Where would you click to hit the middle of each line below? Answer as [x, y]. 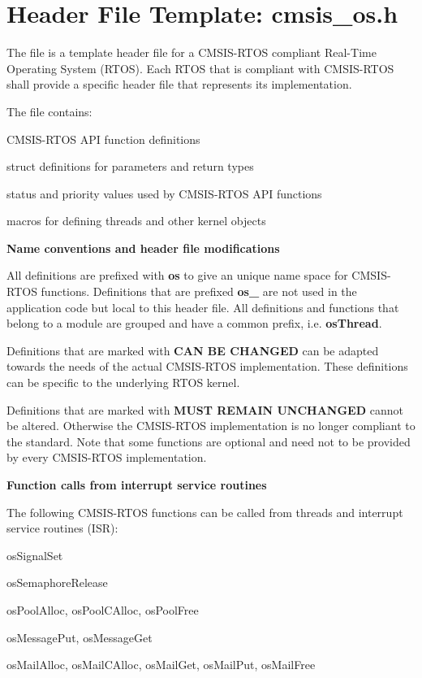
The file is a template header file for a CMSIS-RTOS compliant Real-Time [192, 52]
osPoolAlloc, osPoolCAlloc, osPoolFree [103, 609]
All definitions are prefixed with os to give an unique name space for [177, 275]
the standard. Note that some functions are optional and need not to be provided [209, 441]
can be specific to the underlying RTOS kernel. [123, 382]
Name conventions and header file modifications [143, 248]
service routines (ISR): [62, 528]
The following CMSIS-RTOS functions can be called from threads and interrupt [205, 512]
